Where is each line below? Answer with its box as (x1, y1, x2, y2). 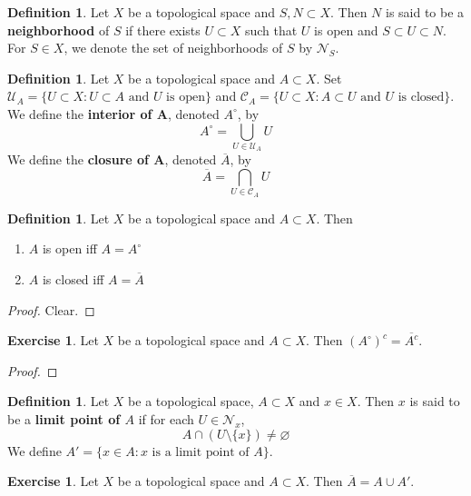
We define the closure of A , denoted (7, 150, 217, 169)
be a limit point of (7, 410, 121, 428)
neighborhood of (7, 20, 110, 39)
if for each (138, 410, 194, 428)
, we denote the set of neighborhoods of (64, 38, 283, 57)
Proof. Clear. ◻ (7, 300, 95, 319)
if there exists (125, 20, 201, 39)
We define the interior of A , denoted (7, 104, 220, 123)
